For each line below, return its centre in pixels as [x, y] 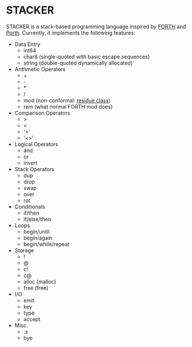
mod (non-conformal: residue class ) [67, 100]
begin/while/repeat [46, 244]
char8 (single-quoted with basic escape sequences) [87, 56]
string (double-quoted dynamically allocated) [78, 63]
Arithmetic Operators [40, 69]
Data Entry [27, 44]
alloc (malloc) [40, 281]
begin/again [38, 238]
